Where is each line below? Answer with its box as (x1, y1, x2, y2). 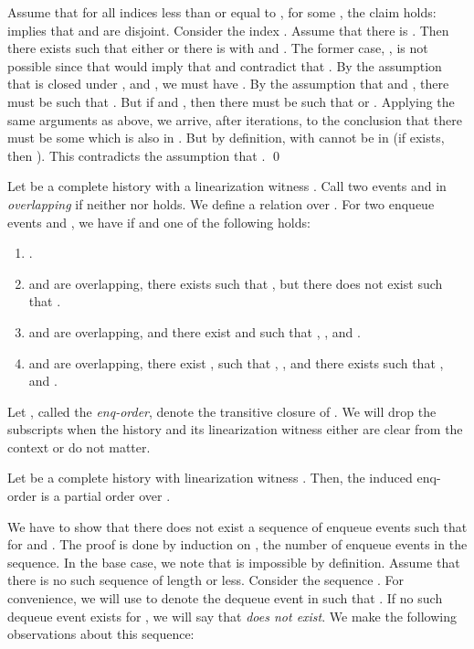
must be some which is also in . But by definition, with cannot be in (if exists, (7, 128, 445, 147)
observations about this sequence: (7, 624, 195, 644)
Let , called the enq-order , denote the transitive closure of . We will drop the (7, 401, 437, 420)
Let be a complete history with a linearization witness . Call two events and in (7, 176, 447, 196)
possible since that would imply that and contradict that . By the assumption (7, 56, 442, 75)
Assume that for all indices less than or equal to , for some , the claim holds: (7, 3, 437, 21)
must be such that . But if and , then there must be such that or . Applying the (7, 91, 455, 111)
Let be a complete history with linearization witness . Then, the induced (7, 468, 413, 487)
